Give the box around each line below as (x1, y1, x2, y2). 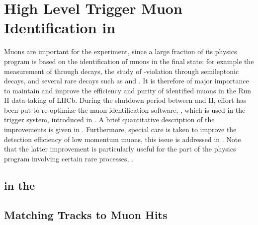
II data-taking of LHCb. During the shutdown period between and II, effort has (4, 95, 247, 105)
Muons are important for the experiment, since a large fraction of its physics (4, 46, 237, 57)
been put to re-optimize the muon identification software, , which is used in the (4, 104, 246, 115)
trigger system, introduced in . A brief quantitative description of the (4, 114, 215, 125)
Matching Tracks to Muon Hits (4, 207, 168, 222)
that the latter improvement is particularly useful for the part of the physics (4, 144, 236, 154)
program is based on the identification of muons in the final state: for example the (4, 56, 254, 66)
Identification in (4, 17, 116, 38)
